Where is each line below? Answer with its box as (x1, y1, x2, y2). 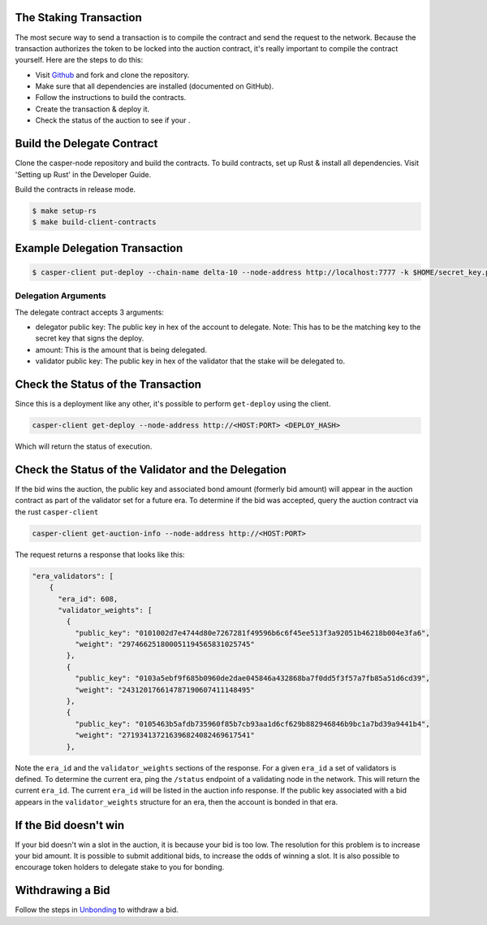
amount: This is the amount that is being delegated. (35, 345, 207, 354)
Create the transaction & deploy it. (35, 104, 150, 114)
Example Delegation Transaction (15, 241, 183, 255)
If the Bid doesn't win (15, 818, 125, 832)
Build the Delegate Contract (15, 137, 158, 150)
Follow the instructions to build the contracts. (35, 93, 187, 102)
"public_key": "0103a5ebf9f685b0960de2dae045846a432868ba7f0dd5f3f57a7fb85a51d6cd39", (74, 674, 430, 683)
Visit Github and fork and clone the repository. (35, 70, 190, 80)
